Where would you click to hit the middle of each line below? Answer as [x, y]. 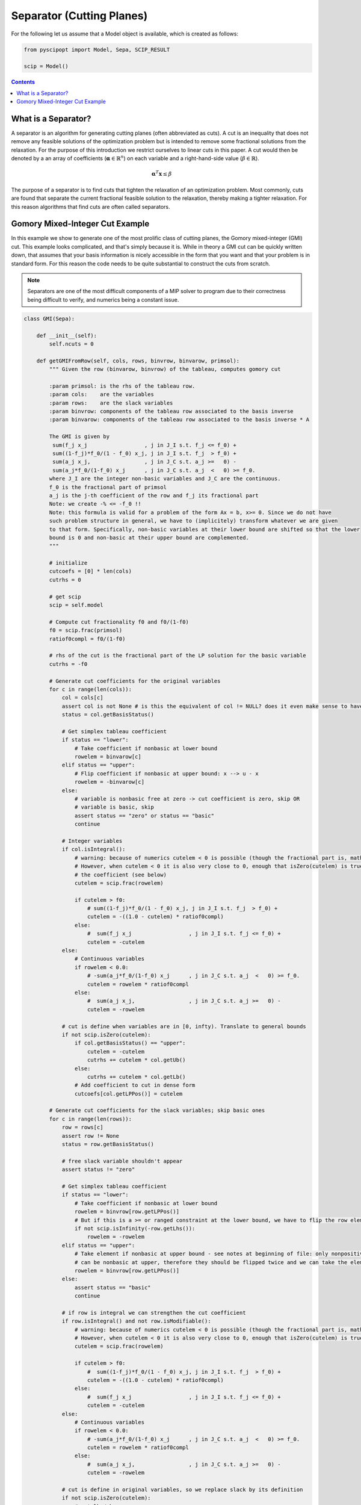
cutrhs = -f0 [68, 664]
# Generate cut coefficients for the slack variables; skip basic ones [157, 1110]
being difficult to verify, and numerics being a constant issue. [103, 299]
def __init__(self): [67, 335]
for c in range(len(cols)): [91, 689]
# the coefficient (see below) [120, 875]
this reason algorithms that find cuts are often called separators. [91, 206]
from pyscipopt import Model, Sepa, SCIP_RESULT [97, 49]
